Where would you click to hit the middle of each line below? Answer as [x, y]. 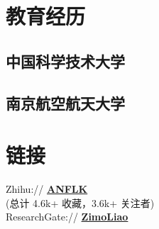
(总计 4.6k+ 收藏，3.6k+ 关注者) [80, 202]
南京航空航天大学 [65, 102]
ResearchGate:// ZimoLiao [67, 217]
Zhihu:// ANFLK [47, 189]
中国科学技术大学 [65, 61]
